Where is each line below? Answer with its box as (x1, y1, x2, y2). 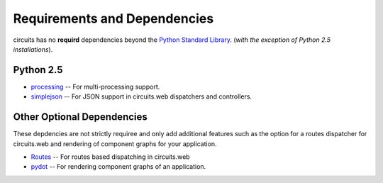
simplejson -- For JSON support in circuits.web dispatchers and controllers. (30, 92, 252, 101)
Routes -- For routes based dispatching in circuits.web (30, 152, 191, 161)
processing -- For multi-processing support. (30, 82, 160, 91)
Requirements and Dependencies (13, 11, 214, 26)
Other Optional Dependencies (13, 111, 148, 123)
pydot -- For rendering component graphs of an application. (30, 162, 206, 171)
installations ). (13, 45, 53, 53)
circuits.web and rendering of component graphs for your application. (13, 139, 217, 148)
